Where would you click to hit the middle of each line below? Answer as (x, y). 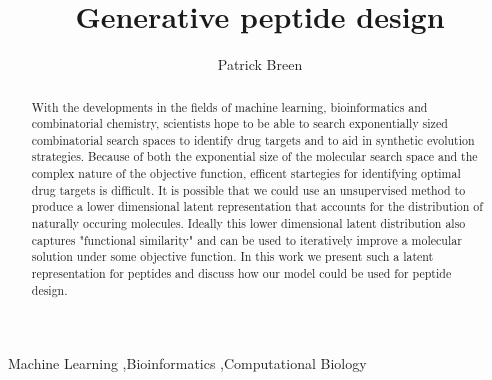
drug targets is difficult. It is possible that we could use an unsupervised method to (248, 189)
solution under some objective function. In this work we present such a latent (232, 256)
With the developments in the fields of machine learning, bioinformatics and (229, 106)
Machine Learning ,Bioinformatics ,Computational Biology (187, 363)
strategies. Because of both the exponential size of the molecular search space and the (254, 156)
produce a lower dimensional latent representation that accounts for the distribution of (257, 206)
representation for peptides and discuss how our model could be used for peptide (241, 273)
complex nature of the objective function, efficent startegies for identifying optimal (246, 173)
